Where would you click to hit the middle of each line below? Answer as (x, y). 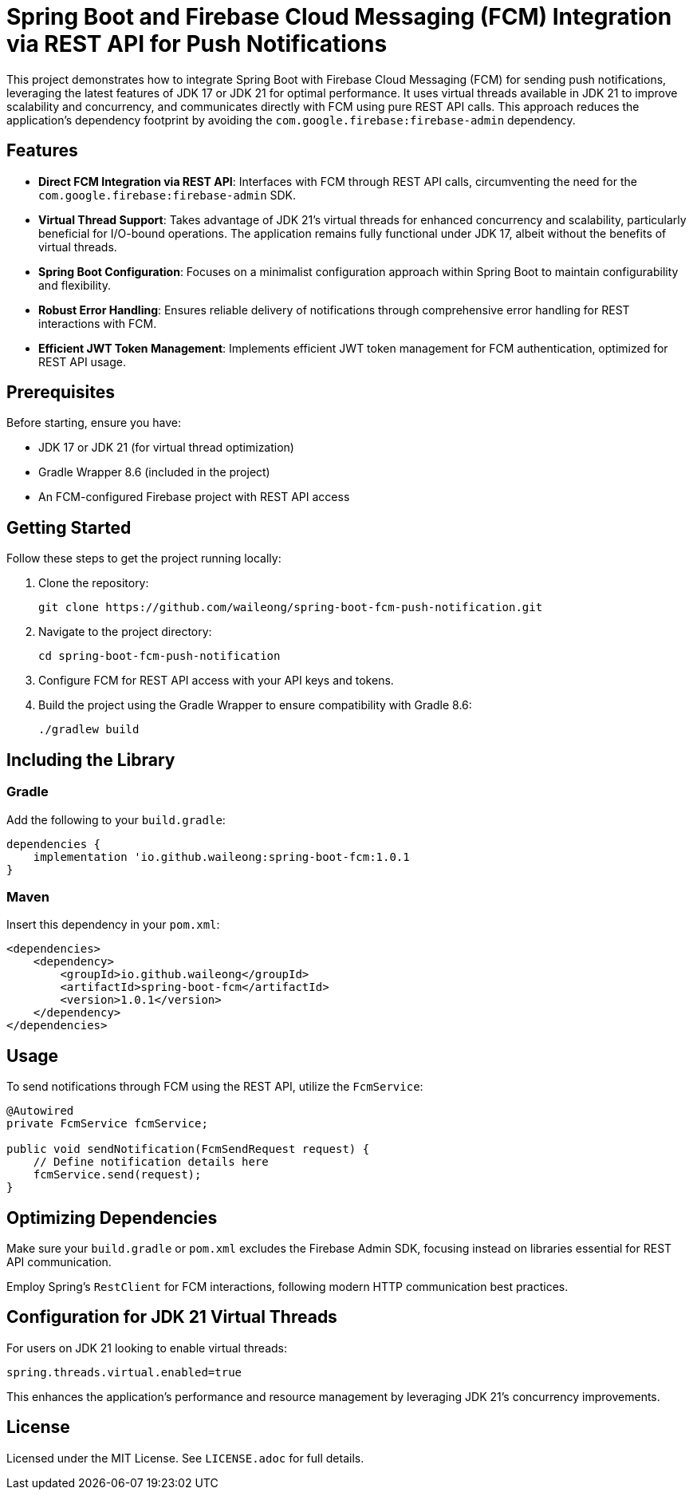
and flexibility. (75, 285)
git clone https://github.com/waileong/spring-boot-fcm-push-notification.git (291, 608)
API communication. (59, 1261)
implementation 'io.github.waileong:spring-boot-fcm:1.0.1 (221, 857)
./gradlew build (89, 730)
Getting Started (69, 527)
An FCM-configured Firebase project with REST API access (194, 497)
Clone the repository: (94, 583)
